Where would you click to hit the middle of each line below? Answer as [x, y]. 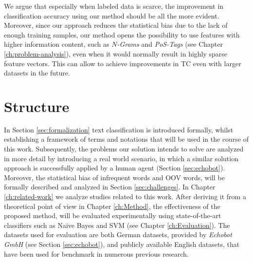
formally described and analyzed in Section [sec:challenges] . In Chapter [110, 187]
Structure [37, 106]
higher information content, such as [57, 44]
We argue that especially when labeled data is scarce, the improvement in [114, 6]
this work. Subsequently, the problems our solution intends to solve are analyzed [124, 149]
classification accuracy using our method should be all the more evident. [112, 15]
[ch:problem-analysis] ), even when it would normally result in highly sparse [116, 53]
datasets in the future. [37, 73]
